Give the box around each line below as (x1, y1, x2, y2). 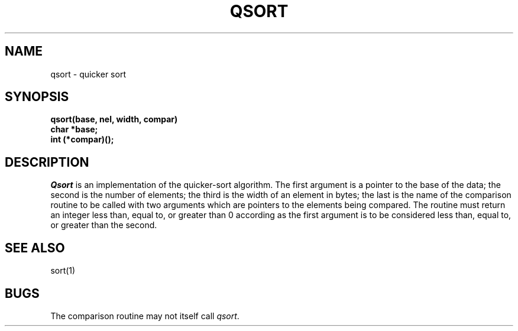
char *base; (50, 124, 98, 135)
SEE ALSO (5, 240, 65, 255)
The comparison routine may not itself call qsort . (50, 310, 239, 321)
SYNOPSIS (5, 89, 69, 105)
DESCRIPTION (5, 154, 89, 170)
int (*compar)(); (50, 134, 114, 145)
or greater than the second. (50, 220, 157, 231)
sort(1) (50, 265, 76, 276)
